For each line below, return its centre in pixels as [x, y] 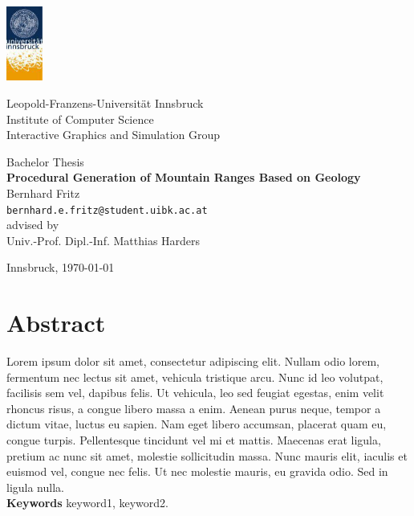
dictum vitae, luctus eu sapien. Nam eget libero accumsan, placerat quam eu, [197, 424]
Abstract [56, 323]
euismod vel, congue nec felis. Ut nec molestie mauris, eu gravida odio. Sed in [197, 471]
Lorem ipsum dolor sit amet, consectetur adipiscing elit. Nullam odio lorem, [193, 361]
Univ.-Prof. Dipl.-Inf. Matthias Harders [103, 240]
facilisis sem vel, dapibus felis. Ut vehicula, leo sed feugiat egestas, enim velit [195, 393]
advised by [33, 225]
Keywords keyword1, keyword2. [87, 503]
